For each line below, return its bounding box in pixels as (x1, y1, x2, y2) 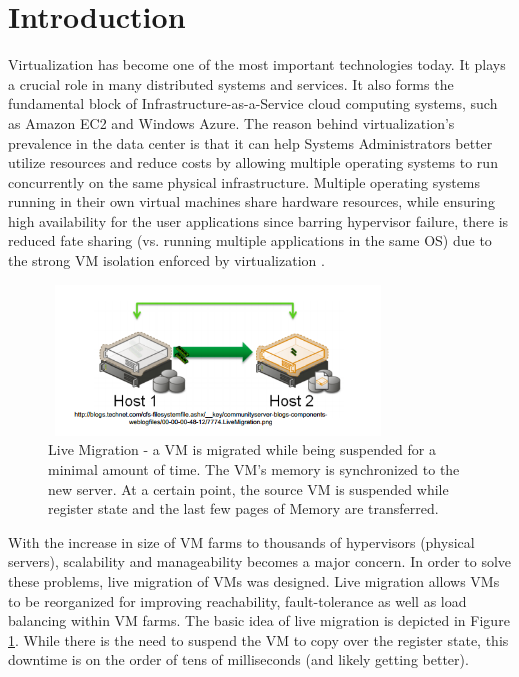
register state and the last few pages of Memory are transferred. (48, 498, 439, 519)
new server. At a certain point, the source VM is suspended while (48, 478, 449, 499)
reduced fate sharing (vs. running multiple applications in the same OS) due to (8, 230, 492, 251)
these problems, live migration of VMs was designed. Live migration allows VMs (8, 570, 500, 591)
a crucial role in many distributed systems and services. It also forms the (8, 73, 454, 94)
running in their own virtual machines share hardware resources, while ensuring (8, 191, 495, 212)
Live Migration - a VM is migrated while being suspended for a (48, 439, 436, 460)
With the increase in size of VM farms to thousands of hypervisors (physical (8, 531, 475, 552)
